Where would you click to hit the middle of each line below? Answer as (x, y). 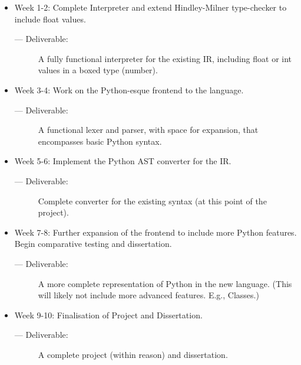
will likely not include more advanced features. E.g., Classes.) (148, 295)
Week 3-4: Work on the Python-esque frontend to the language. (129, 89)
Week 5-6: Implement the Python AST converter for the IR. (123, 161)
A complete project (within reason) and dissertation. (133, 354)
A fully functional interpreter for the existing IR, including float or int (165, 58)
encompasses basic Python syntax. (100, 141)
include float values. (50, 19)
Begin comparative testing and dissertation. (93, 244)
